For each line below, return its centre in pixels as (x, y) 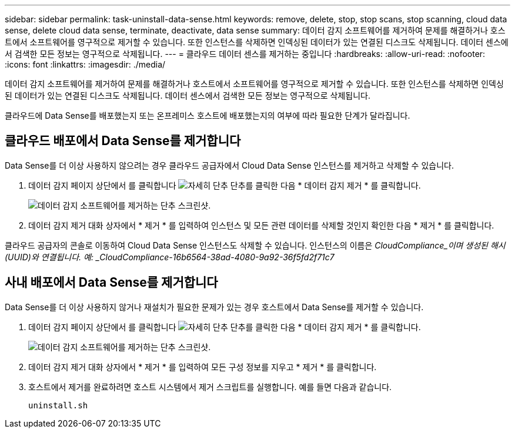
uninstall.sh (58, 405)
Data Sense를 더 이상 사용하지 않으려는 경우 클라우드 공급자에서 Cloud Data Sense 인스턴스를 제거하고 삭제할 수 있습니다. (229, 165)
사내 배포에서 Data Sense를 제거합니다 (111, 283)
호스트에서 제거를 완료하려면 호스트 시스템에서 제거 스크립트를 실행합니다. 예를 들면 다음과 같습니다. (210, 387)
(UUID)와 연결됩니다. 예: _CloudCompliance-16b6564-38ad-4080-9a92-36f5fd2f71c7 (170, 257)
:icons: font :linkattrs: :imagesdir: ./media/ (85, 64)
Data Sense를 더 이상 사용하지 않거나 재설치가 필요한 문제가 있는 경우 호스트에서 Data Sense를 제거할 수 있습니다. (214, 307)
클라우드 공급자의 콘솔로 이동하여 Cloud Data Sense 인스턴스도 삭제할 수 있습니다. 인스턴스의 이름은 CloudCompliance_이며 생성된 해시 (255, 245)
